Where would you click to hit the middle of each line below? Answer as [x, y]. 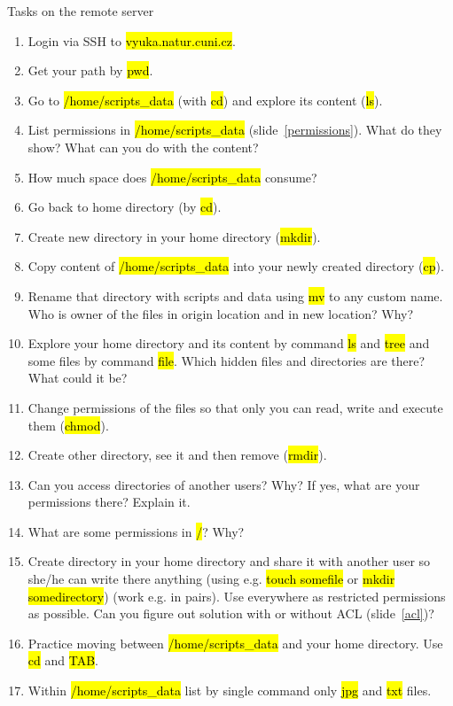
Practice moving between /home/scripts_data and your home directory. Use [235, 643]
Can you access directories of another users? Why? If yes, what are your [224, 484]
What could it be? [78, 378]
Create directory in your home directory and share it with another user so [229, 561]
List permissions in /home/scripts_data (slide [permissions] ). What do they [235, 130]
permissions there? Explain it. [109, 502]
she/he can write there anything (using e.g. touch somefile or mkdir [211, 579]
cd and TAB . [63, 660]
